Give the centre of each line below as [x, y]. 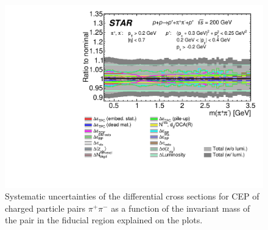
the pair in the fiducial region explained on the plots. [104, 220]
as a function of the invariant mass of [181, 208]
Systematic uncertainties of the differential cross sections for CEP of [132, 196]
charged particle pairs [45, 208]
